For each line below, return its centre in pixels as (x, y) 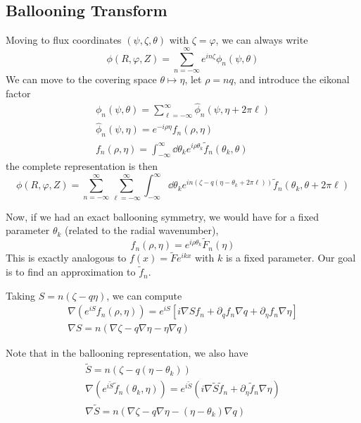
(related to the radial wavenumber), (142, 230)
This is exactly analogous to (66, 258)
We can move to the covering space (81, 79)
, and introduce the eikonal (291, 79)
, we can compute (144, 295)
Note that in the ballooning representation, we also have (127, 353)
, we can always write (262, 40)
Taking (21, 295)
